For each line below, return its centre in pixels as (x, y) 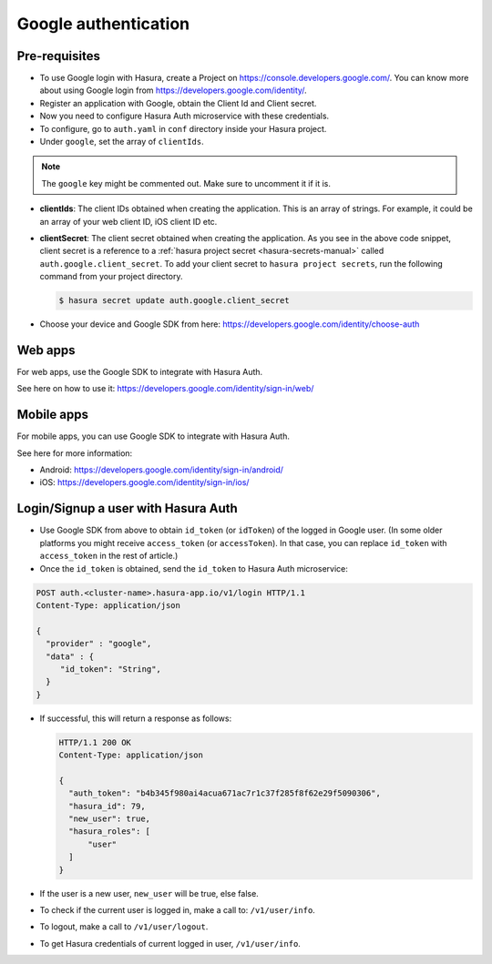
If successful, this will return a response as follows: (136, 718)
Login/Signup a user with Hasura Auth (128, 508)
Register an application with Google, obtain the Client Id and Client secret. (178, 103)
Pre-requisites (58, 56)
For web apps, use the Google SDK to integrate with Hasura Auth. (140, 372)
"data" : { (70, 656)
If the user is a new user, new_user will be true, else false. (149, 893)
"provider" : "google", (99, 644)
